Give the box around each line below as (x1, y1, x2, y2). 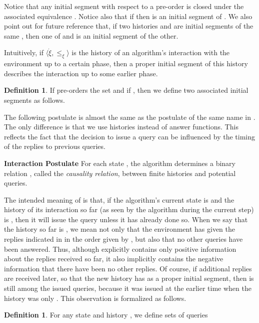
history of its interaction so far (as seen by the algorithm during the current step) (4, 204, 254, 215)
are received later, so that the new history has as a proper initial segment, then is (4, 273, 254, 283)
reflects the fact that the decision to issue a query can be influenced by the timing (4, 131, 255, 141)
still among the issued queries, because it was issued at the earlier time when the (4, 283, 251, 293)
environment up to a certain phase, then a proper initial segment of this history (4, 58, 248, 69)
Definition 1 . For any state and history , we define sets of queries (4, 309, 208, 320)
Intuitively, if (4, 47, 43, 58)
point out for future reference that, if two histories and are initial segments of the (4, 21, 253, 31)
